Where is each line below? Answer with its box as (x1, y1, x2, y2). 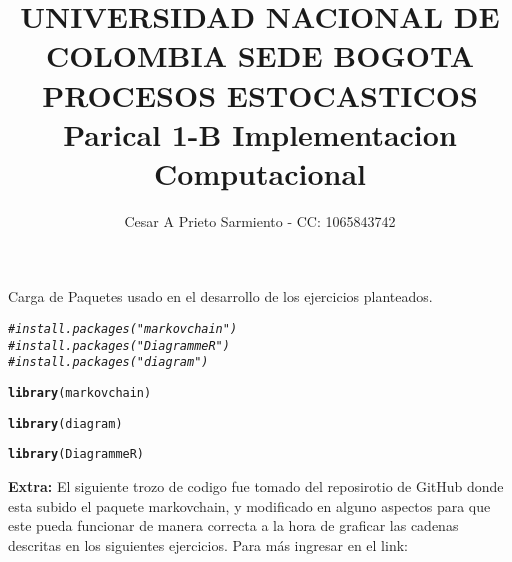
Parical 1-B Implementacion (63, 113, 457, 154)
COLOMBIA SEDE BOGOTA (45, 35, 475, 76)
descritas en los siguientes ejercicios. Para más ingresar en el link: (8, 534, 408, 555)
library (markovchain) (8, 386, 152, 401)
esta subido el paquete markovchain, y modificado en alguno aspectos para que (8, 495, 491, 516)
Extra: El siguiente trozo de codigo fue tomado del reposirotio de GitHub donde (8, 476, 504, 496)
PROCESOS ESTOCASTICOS (42, 74, 478, 115)
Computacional (154, 152, 366, 193)
